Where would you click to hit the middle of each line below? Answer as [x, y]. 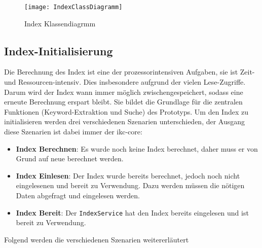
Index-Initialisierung [59, 50]
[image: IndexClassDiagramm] [73, 7]
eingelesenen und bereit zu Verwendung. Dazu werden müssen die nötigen [130, 185]
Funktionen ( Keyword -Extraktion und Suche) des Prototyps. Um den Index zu [126, 111]
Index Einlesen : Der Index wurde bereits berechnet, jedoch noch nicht [128, 175]
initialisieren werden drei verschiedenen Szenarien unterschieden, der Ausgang [125, 121]
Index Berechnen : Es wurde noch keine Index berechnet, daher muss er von [137, 148]
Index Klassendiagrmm [60, 23]
